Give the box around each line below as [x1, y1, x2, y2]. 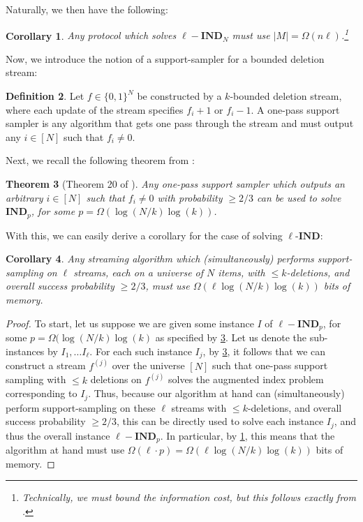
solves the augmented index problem [168, 372, 324, 387]
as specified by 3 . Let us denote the [155, 330, 307, 345]
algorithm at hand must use [6, 442, 125, 457]
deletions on [90, 372, 142, 387]
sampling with [6, 372, 66, 387]
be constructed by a [137, 89, 222, 103]
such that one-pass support [212, 358, 328, 373]
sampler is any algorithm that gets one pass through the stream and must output [6, 116, 354, 130]
